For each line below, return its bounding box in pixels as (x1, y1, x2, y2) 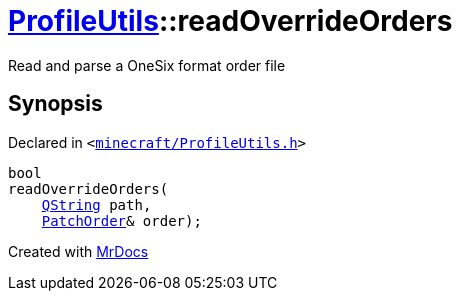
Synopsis (8, 91, 103, 117)
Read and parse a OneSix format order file (8, 56, 286, 74)
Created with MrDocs (8, 242, 149, 260)
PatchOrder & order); (41, 212, 202, 229)
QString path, (41, 196, 152, 213)
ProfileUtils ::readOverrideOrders (8, 4, 453, 38)
